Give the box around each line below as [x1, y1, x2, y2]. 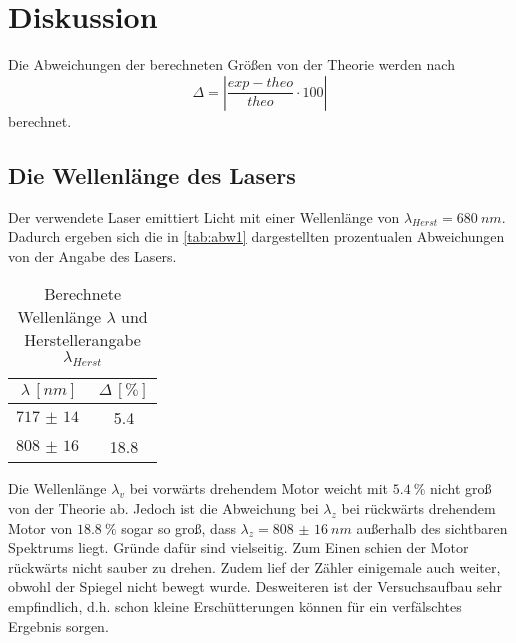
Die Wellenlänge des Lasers [8, 159, 296, 190]
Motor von [8, 517, 73, 538]
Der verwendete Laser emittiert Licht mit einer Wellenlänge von [8, 206, 400, 227]
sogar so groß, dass [121, 517, 236, 538]
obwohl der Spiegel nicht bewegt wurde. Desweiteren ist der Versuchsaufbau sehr [8, 576, 502, 597]
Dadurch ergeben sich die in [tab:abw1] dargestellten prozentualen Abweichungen [8, 226, 505, 247]
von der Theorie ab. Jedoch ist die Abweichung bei [8, 498, 319, 519]
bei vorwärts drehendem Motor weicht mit [129, 478, 389, 499]
